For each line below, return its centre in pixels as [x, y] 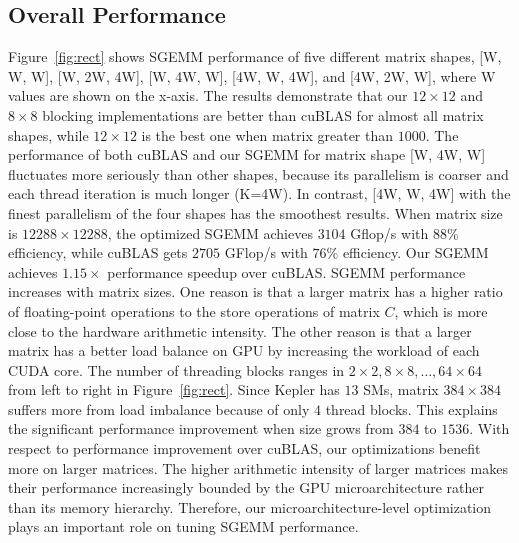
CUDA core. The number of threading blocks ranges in [176, 369]
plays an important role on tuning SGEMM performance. [183, 526]
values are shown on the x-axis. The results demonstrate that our [208, 95]
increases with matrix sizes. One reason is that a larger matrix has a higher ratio [255, 291]
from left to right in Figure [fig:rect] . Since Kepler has [174, 389]
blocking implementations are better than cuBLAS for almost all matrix [263, 114]
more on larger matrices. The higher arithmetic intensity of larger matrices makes [258, 467]
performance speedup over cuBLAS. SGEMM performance [286, 271]
